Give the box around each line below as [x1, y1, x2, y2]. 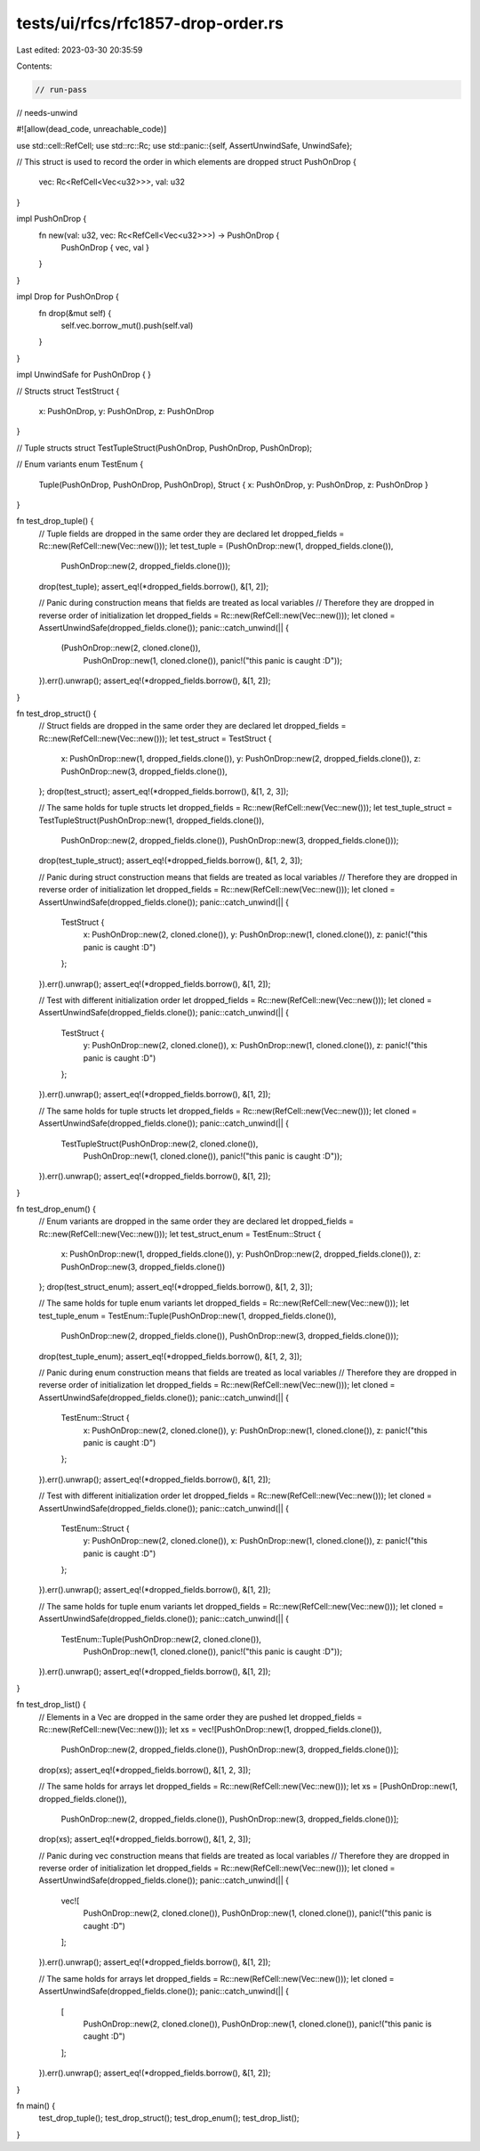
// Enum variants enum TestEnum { [16, 459, 144, 469]
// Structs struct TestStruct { [16, 386, 120, 396]
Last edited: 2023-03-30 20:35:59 [16, 45, 143, 55]
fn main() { [16, 2100, 56, 2111]
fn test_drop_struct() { [16, 708, 97, 719]
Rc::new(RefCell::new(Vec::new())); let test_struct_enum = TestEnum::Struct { [38, 1228, 322, 1239]
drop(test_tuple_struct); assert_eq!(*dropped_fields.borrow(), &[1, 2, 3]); [38, 855, 303, 866]
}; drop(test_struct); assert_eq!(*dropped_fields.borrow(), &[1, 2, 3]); [38, 786, 289, 796]
